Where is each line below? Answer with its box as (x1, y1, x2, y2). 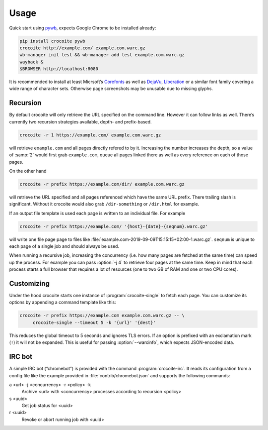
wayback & (19, 59, 44, 65)
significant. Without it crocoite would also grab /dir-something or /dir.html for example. (9, 201, 200, 207)
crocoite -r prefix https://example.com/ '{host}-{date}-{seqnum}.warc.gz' (19, 223, 208, 229)
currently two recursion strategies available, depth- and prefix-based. (9, 118, 152, 124)
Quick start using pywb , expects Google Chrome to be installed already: (9, 25, 156, 31)
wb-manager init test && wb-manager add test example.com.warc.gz (19, 52, 185, 58)
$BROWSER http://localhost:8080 (19, 66, 99, 72)
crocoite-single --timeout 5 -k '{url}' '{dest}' (32, 320, 156, 325)
